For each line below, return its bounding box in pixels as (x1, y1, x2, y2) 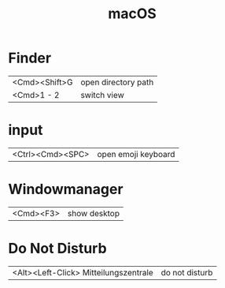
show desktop (67, 208, 120, 219)
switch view (80, 89, 124, 100)
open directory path (80, 77, 154, 88)
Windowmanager (8, 181, 124, 198)
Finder (8, 49, 52, 67)
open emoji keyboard (97, 148, 175, 159)
